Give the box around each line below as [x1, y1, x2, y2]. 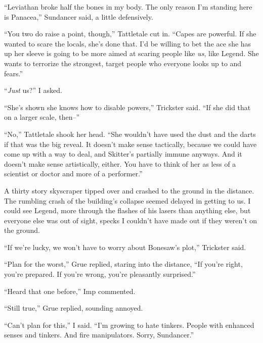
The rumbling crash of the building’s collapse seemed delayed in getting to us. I [4, 195, 251, 206]
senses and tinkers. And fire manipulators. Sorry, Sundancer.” [4, 329, 194, 340]
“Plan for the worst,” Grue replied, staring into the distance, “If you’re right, [4, 259, 243, 269]
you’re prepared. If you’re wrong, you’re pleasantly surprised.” [4, 269, 196, 279]
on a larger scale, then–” [4, 112, 80, 122]
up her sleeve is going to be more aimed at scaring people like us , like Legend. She [4, 48, 259, 59]
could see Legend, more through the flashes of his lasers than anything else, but [4, 205, 251, 216]
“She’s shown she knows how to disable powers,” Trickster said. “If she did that [4, 102, 251, 112]
